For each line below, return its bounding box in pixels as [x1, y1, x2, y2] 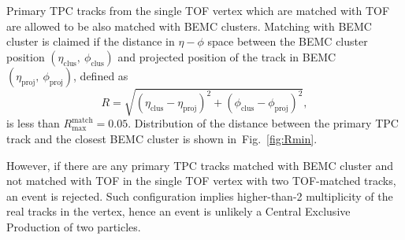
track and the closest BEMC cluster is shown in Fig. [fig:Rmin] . [6, 130, 318, 146]
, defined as [73, 67, 128, 83]
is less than [6, 115, 60, 131]
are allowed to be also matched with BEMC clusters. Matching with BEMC [6, 17, 372, 34]
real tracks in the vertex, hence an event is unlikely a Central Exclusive [6, 203, 351, 220]
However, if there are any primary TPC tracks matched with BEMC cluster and [6, 157, 393, 173]
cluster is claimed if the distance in [6, 33, 175, 50]
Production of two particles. [6, 218, 141, 234]
